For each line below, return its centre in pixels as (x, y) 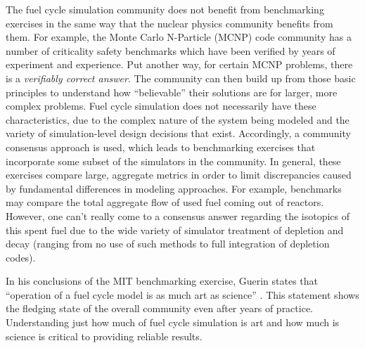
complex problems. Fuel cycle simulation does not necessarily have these (161, 106)
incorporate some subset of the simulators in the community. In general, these (173, 161)
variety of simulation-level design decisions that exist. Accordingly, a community (178, 133)
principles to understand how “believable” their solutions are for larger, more (172, 92)
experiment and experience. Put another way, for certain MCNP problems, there (179, 64)
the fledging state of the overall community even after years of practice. (159, 308)
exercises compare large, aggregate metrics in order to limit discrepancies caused (179, 175)
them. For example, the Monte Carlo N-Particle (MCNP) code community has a (179, 37)
